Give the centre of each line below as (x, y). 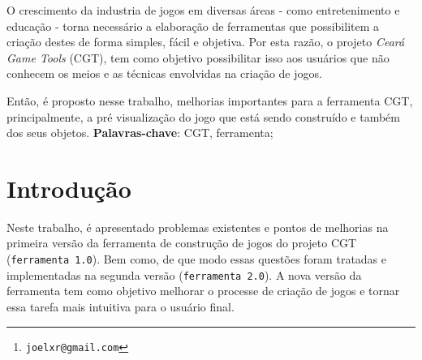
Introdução (69, 188)
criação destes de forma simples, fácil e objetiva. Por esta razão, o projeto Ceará (206, 42)
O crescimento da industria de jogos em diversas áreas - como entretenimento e (203, 10)
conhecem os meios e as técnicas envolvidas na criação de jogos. (164, 73)
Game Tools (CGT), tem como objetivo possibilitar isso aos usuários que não (198, 57)
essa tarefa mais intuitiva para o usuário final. (121, 306)
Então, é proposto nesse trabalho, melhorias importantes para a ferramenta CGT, (210, 100)
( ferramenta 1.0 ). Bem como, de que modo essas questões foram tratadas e (197, 259)
